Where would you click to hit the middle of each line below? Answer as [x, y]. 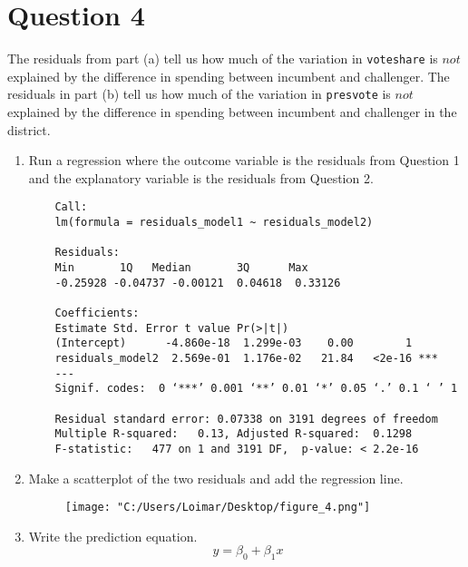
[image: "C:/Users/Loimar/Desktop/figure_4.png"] [218, 508]
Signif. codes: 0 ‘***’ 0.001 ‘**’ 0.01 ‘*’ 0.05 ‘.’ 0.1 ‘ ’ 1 [256, 389]
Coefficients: [97, 313]
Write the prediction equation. [113, 536]
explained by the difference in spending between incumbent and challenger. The [229, 76]
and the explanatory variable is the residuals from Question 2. [201, 177]
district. [29, 129]
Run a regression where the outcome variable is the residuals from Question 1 [244, 160]
